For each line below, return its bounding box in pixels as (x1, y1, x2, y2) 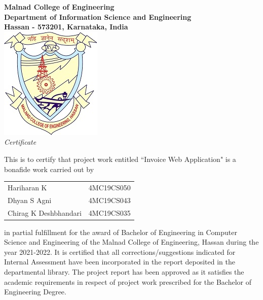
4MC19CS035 (88, 207, 131, 218)
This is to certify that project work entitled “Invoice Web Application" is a (4, 153, 236, 164)
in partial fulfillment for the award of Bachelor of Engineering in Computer (4, 226, 237, 237)
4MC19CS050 (88, 182, 131, 192)
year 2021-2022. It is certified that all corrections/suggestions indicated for (4, 246, 236, 257)
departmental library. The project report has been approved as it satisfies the (4, 266, 244, 277)
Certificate (4, 137, 36, 147)
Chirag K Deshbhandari (8, 207, 82, 218)
